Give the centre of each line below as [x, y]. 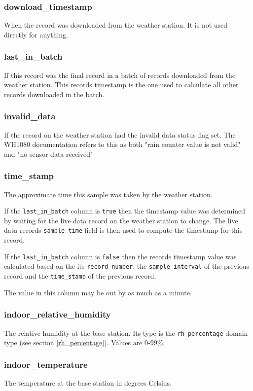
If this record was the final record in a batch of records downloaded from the [120, 75]
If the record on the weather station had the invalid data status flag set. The [120, 134]
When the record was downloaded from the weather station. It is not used [116, 25]
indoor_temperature [46, 364]
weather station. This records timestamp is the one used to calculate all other [121, 85]
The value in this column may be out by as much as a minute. [98, 292]
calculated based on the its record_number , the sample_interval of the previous [127, 266]
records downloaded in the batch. [54, 94]
